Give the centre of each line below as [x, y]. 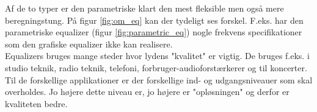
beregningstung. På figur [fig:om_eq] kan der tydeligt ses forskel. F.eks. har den [154, 20]
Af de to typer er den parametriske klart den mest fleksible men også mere [144, 8]
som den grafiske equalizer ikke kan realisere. [89, 44]
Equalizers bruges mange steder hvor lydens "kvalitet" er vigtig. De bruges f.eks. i [157, 56]
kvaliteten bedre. [36, 103]
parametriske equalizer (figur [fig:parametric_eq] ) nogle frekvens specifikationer [154, 32]
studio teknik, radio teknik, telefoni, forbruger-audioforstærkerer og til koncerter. [156, 67]
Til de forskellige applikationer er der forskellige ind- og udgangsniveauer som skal [159, 79]
